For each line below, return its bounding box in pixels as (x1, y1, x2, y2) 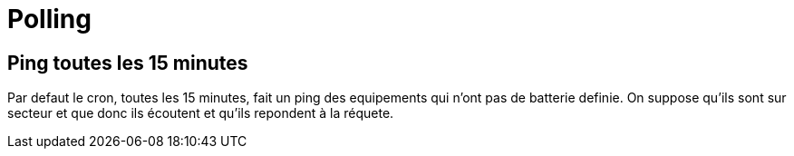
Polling (7, 4, 92, 34)
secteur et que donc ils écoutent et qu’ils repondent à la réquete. (7, 105, 394, 122)
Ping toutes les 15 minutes (7, 51, 248, 74)
